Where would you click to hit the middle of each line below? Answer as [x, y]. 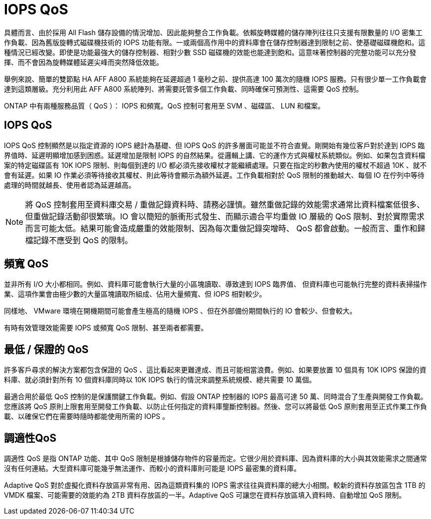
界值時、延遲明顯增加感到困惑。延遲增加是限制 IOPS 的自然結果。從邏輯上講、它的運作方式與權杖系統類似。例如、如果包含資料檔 [215, 155]
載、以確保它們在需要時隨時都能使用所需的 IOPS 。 [87, 416]
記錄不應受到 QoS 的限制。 [83, 240]
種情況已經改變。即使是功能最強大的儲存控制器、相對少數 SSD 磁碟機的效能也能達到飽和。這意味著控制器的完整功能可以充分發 [210, 52]
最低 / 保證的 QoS [46, 349]
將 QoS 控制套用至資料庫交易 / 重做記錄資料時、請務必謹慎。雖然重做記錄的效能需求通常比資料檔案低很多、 [225, 204]
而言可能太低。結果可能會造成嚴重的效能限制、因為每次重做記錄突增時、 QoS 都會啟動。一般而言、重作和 [221, 228]
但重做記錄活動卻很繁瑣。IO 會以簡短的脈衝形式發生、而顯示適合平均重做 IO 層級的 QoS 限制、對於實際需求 [225, 216]
